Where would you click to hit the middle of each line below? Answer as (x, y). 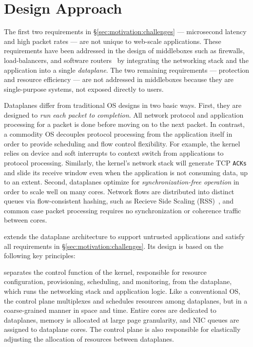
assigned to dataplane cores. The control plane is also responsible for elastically (122, 329)
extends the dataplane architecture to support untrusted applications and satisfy (124, 236)
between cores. (26, 220)
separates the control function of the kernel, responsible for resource (105, 272)
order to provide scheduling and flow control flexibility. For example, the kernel (122, 143)
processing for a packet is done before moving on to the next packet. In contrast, (124, 124)
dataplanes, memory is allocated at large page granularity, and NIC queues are (122, 319)
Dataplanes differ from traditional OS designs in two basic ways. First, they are (123, 105)
